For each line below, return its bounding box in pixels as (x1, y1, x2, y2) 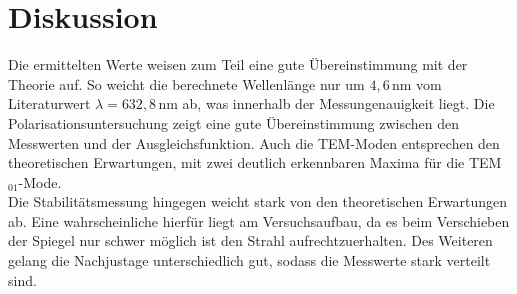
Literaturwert (8, 93, 91, 114)
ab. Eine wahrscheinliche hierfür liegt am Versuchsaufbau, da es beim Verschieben (8, 210, 510, 231)
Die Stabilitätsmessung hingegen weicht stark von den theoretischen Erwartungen (8, 191, 508, 212)
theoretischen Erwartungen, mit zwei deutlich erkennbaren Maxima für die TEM (8, 152, 502, 173)
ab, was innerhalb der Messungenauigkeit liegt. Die (182, 93, 495, 114)
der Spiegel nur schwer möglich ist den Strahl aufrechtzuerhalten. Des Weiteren (8, 230, 493, 251)
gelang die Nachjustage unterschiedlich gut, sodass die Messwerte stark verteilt (8, 250, 491, 271)
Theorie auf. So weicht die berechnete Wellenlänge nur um (8, 73, 365, 94)
